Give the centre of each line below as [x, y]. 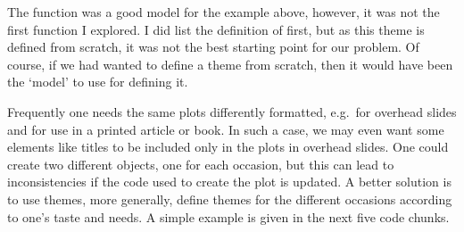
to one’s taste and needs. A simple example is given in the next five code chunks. [228, 216]
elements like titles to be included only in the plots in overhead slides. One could [228, 147]
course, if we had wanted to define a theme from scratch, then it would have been [230, 64]
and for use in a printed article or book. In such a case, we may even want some [226, 129]
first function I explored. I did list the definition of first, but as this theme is [216, 29]
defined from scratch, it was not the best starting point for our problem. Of [213, 47]
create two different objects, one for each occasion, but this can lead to [201, 164]
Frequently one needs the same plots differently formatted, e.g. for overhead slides [232, 111]
